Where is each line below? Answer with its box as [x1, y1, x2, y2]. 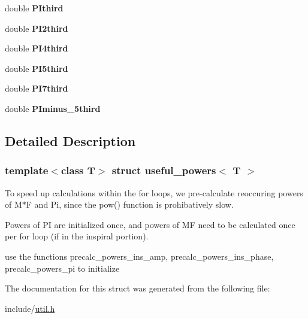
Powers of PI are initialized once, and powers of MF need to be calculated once [5, 218, 295, 230]
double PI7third [5, 82, 68, 95]
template [5, 163, 49, 178]
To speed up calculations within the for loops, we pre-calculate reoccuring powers [5, 186, 303, 199]
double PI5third [5, 62, 68, 74]
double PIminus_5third [5, 102, 101, 114]
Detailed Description [5, 131, 136, 150]
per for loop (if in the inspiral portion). [5, 230, 149, 242]
